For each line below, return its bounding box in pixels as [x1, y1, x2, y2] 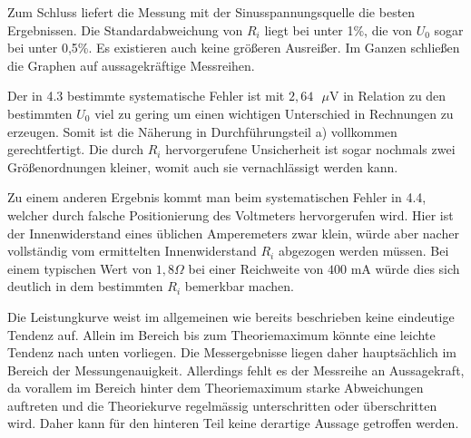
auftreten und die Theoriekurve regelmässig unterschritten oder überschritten [7, 395, 437, 414]
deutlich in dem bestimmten [7, 277, 163, 296]
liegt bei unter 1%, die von [264, 20, 413, 39]
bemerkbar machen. [184, 277, 294, 296]
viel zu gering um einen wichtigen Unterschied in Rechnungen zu [94, 103, 454, 122]
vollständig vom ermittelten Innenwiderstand [7, 241, 257, 260]
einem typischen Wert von [7, 258, 152, 277]
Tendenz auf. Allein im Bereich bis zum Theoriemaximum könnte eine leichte [7, 325, 436, 344]
